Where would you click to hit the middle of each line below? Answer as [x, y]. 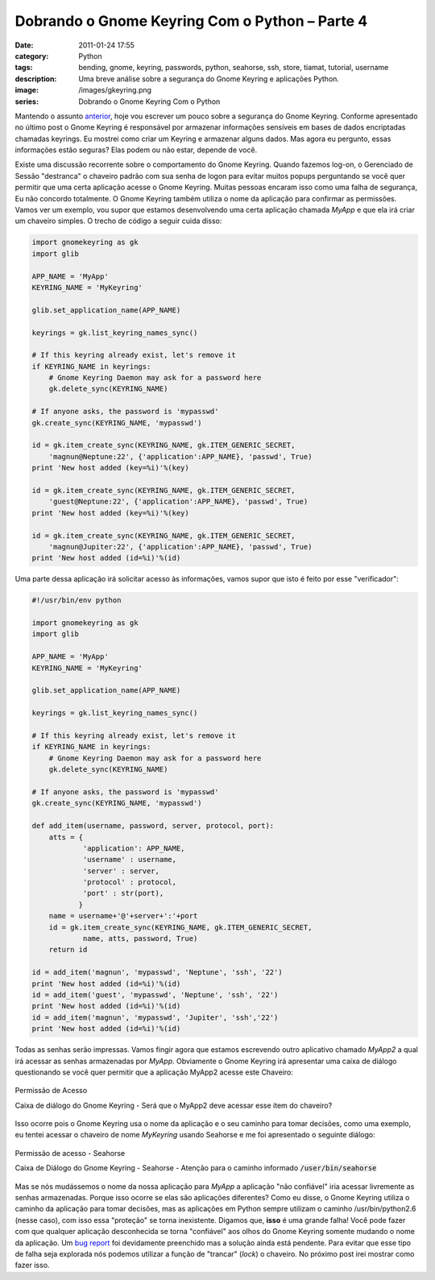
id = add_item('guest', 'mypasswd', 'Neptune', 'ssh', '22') [155, 994]
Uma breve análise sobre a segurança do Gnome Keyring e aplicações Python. [209, 79]
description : [36, 79]
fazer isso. [32, 1266]
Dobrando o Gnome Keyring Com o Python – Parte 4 [191, 21]
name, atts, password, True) [140, 939]
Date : [24, 45]
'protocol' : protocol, [130, 882]
